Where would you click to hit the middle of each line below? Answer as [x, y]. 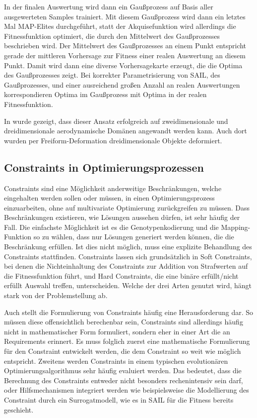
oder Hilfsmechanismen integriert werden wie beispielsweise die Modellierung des [127, 390]
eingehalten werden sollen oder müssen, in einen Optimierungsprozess [109, 198]
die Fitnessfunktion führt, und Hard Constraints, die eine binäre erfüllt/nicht [121, 275]
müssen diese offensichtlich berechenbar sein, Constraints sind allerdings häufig [124, 322]
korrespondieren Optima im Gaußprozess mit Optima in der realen [105, 94]
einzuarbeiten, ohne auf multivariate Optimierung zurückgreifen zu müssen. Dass [127, 207]
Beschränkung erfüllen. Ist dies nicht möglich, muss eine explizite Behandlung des [128, 247]
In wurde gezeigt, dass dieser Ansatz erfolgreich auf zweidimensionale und [116, 121]
